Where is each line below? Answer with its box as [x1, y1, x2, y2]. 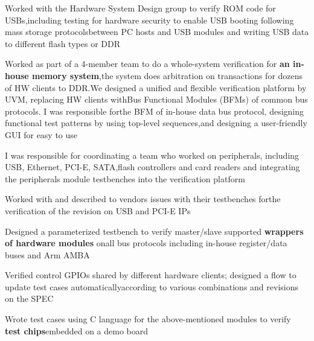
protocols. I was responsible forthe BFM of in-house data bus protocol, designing [5, 104, 304, 117]
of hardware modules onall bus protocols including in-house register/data [5, 237, 287, 249]
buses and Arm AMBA [5, 248, 90, 261]
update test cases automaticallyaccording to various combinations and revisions [5, 280, 298, 293]
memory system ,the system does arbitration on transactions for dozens [32, 69, 303, 81]
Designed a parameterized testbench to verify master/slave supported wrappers [5, 225, 304, 237]
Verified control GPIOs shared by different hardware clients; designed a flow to [5, 269, 296, 281]
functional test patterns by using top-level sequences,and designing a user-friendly [5, 116, 307, 129]
